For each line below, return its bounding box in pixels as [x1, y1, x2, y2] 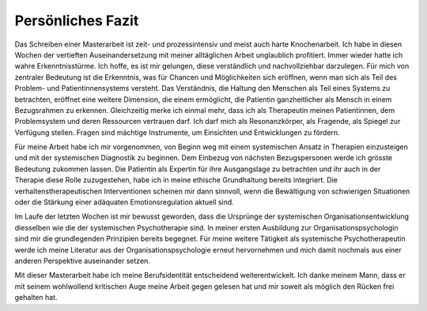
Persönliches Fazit [14, 12, 139, 29]
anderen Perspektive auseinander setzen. [14, 256, 150, 265]
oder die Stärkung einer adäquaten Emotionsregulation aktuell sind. [14, 197, 235, 207]
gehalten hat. [14, 293, 59, 302]
